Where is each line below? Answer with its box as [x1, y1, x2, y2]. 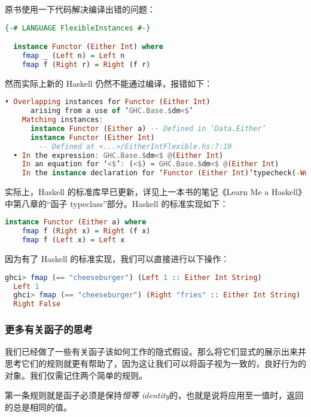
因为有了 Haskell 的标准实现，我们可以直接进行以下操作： [5, 252, 230, 265]
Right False [13, 300, 61, 309]
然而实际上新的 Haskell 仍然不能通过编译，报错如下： [5, 77, 213, 89]
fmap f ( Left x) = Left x [22, 236, 125, 245]
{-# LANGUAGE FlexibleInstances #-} [5, 23, 151, 32]
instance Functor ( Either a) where [5, 218, 147, 227]
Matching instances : [22, 115, 103, 124]
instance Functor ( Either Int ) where [13, 42, 163, 51]
